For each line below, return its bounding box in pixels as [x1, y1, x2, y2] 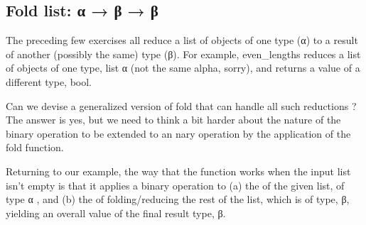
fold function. [6, 140, 64, 155]
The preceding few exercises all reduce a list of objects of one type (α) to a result [6, 33, 358, 48]
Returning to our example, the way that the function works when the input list [6, 163, 351, 178]
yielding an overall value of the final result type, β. [6, 205, 226, 220]
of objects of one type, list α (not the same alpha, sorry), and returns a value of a [6, 60, 360, 75]
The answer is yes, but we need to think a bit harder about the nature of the [6, 112, 341, 127]
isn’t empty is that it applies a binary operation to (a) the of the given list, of [6, 177, 345, 192]
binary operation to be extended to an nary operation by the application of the [6, 126, 351, 141]
